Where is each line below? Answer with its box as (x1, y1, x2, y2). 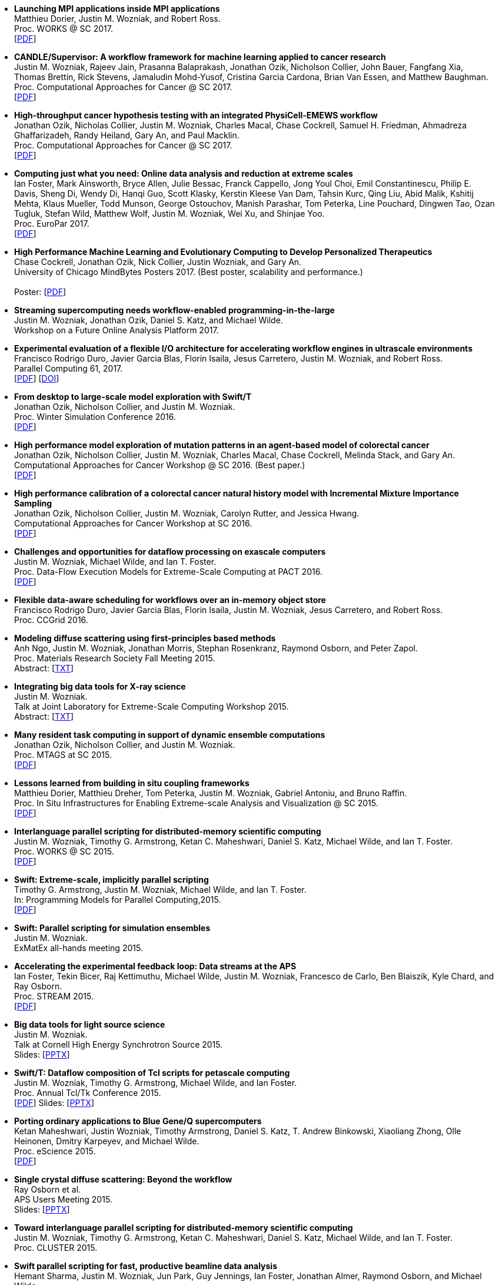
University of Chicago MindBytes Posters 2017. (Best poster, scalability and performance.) (14, 267, 363, 277)
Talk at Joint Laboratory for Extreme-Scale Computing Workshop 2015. (14, 701, 289, 711)
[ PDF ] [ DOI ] (14, 373, 59, 383)
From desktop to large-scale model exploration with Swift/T (14, 392, 252, 402)
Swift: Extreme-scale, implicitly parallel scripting (14, 875, 209, 885)
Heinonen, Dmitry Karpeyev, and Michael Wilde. (14, 1136, 199, 1146)
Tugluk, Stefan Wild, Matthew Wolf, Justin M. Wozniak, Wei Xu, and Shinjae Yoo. (14, 208, 325, 218)
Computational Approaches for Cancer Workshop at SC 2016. (14, 518, 252, 528)
